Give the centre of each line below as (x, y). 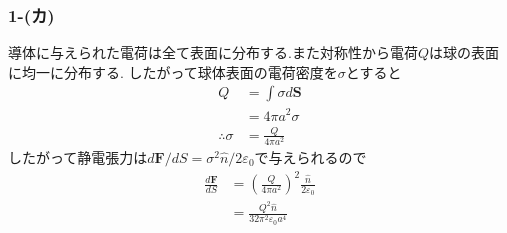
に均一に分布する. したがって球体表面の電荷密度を (173, 71)
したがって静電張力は (78, 157)
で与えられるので (310, 157)
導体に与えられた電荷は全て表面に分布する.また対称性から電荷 (213, 52)
